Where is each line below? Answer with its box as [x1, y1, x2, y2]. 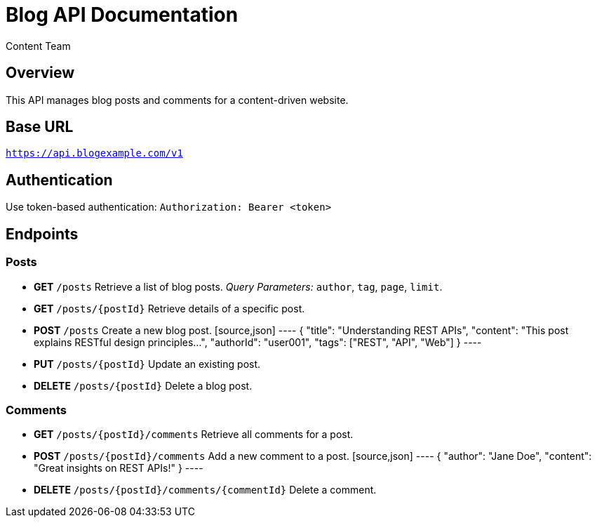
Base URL [6, 118, 74, 136]
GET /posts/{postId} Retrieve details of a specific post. [34, 302, 305, 315]
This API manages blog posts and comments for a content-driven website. [6, 93, 349, 106]
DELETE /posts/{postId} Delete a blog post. [34, 379, 253, 392]
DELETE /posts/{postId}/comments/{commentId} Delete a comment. [34, 484, 377, 496]
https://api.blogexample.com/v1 [6, 147, 183, 159]
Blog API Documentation [6, 3, 239, 27]
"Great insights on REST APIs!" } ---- [34, 462, 203, 475]
